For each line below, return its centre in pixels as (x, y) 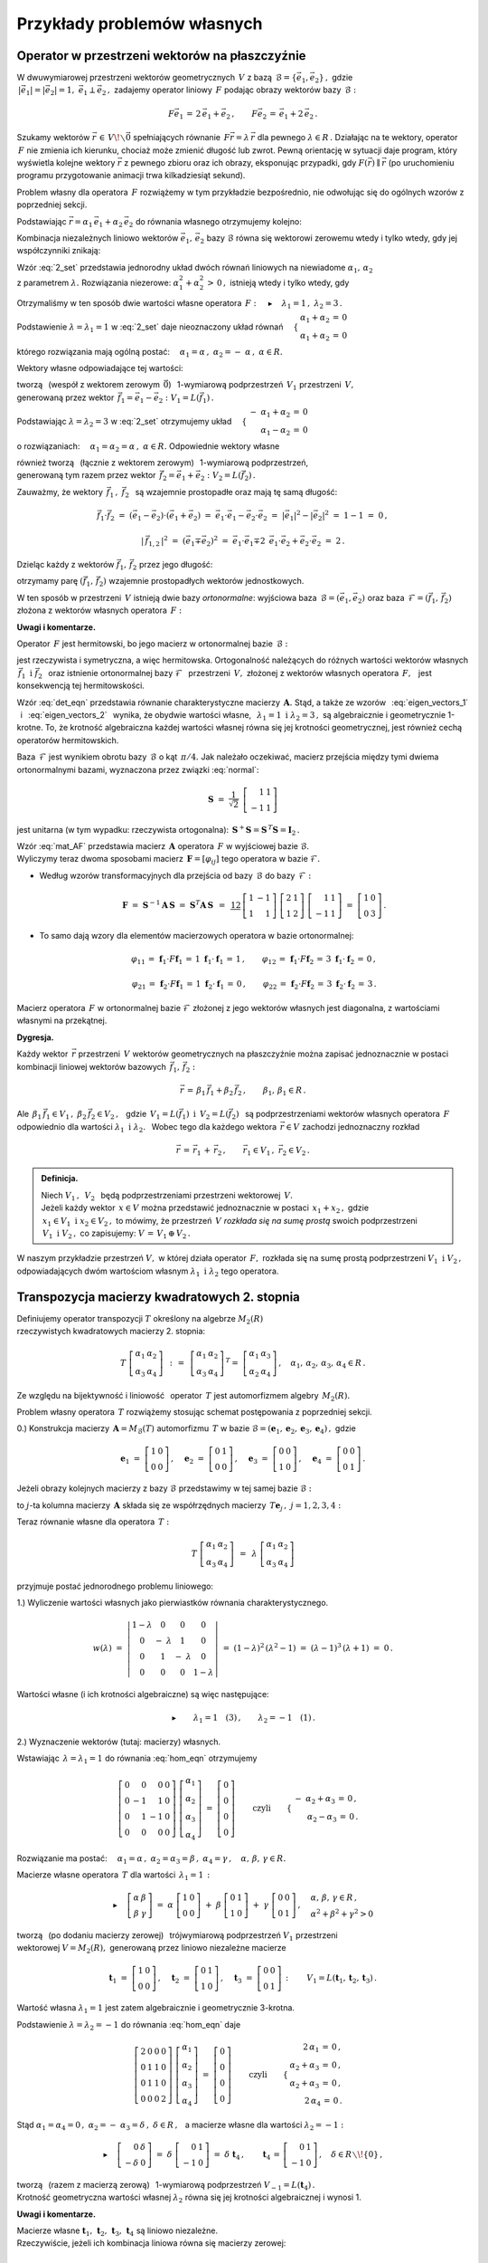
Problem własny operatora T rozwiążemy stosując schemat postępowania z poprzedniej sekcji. (194, 1411)
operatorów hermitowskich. (68, 740)
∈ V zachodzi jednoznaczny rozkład (353, 1126)
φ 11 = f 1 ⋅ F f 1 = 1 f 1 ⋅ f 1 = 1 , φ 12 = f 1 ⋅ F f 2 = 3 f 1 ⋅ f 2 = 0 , (254, 960)
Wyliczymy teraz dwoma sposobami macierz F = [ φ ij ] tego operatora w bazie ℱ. (169, 860)
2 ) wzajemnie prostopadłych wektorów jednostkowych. (202, 582)
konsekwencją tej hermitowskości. (80, 686)
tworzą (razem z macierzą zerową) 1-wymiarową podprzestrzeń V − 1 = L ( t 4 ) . (166, 2186)
